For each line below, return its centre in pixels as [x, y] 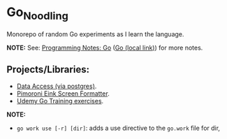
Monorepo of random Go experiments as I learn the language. [95, 34]
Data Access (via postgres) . [57, 86]
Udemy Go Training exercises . [60, 101]
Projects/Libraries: [48, 69]
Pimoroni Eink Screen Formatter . [63, 94]
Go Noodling [38, 13]
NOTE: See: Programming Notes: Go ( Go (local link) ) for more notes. [105, 47]
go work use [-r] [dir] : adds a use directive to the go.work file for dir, [118, 128]
